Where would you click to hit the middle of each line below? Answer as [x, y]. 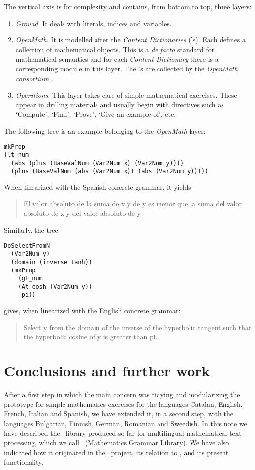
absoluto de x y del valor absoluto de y [82, 213]
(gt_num [30, 279]
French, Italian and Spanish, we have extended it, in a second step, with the [119, 414]
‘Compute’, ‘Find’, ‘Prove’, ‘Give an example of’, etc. [96, 114]
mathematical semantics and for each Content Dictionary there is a [117, 59]
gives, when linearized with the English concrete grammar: [92, 311]
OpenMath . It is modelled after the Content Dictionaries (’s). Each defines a [131, 40]
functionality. [24, 462]
